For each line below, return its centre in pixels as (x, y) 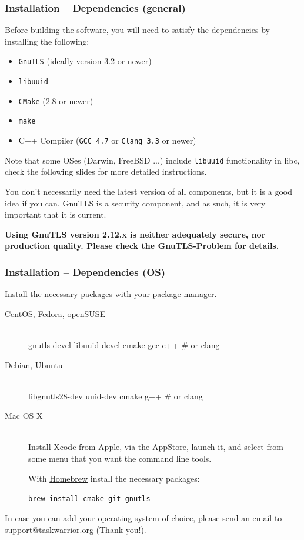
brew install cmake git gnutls (89, 499)
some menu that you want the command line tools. (120, 459)
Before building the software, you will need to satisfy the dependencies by (137, 30)
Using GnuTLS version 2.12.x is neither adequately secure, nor (135, 234)
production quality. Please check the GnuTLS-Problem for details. (142, 246)
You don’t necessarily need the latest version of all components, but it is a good (148, 191)
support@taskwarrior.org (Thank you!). (76, 529)
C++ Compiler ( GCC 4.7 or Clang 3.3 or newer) (107, 140)
